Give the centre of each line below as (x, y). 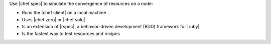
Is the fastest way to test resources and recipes (71, 33)
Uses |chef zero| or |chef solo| (53, 19)
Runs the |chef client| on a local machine (64, 13)
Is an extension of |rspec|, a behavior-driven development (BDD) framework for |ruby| (111, 27)
